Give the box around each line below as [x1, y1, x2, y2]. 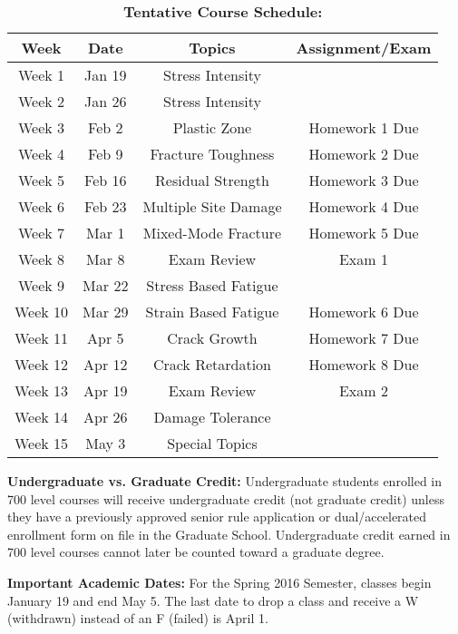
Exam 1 [338, 249, 388, 269]
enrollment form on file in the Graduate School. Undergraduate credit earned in [7, 524, 451, 543]
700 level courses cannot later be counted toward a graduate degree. [7, 542, 385, 561]
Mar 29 [83, 301, 129, 322]
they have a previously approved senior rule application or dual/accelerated [7, 507, 427, 526]
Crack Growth [167, 327, 258, 348]
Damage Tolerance [153, 406, 271, 427]
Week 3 [18, 117, 65, 138]
